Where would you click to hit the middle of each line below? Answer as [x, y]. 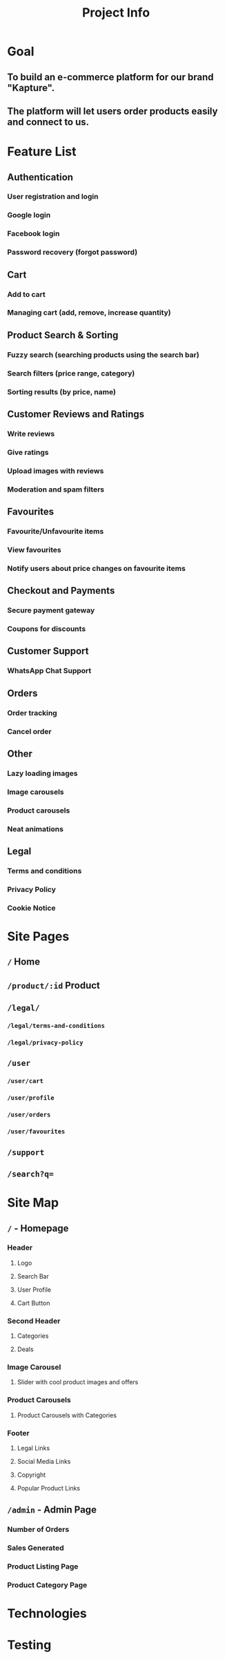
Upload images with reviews [56, 471]
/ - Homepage [38, 1228]
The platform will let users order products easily [112, 111]
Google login [29, 215]
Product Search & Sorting [63, 335]
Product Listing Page [43, 1566]
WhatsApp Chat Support [49, 671]
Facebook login [33, 234]
